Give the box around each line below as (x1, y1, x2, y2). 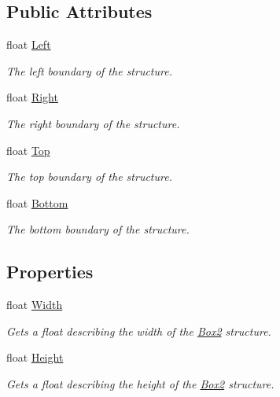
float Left (6, 36, 51, 53)
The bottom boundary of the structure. (6, 221, 190, 237)
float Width (6, 296, 63, 313)
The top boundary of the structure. (6, 168, 172, 185)
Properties (6, 259, 94, 284)
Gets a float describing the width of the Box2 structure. (6, 322, 271, 339)
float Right (6, 89, 58, 105)
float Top (6, 142, 50, 158)
